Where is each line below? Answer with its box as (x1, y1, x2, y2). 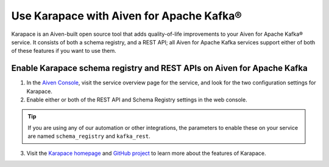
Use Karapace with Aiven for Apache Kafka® (11, 9, 242, 22)
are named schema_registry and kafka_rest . (27, 132, 150, 140)
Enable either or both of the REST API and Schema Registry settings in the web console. (26, 96, 247, 103)
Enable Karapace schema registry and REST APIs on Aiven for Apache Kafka (11, 63, 308, 73)
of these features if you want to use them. (11, 47, 117, 55)
